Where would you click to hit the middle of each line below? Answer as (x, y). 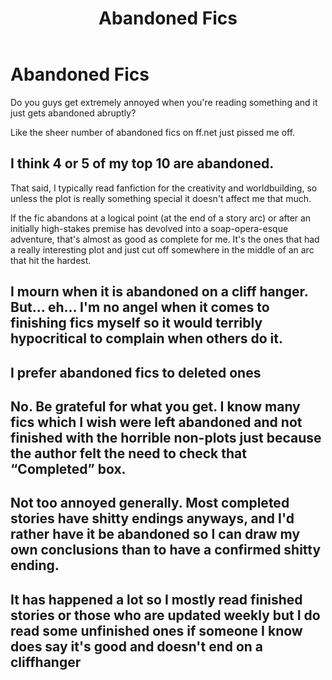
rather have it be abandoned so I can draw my (155, 534)
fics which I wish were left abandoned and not (156, 422)
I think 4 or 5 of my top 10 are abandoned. (142, 163)
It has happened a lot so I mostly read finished (156, 599)
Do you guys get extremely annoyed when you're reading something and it (164, 102)
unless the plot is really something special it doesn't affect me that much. (161, 198)
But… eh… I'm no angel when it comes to (140, 307)
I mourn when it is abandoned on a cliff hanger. (159, 292)
